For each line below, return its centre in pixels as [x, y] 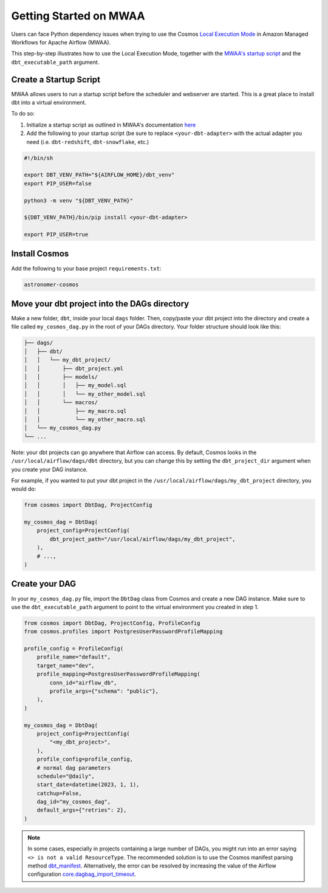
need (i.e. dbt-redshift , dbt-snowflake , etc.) [88, 142]
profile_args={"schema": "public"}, [104, 691]
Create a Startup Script [56, 79]
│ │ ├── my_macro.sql [75, 411]
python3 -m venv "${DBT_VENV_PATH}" [79, 200]
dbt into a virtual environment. [49, 103]
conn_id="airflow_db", [84, 683]
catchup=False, [59, 793]
